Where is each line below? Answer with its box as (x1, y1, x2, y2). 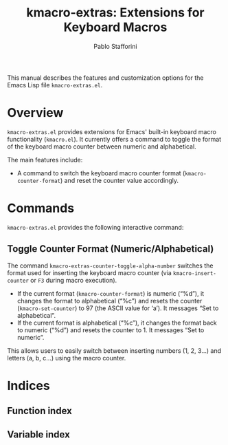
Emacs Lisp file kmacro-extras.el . (7, 80, 103, 89)
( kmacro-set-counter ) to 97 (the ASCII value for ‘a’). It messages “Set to (16, 304, 219, 312)
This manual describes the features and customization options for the (7, 74, 204, 82)
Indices (7, 378, 50, 393)
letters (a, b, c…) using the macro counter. (7, 354, 126, 362)
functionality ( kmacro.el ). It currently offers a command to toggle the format (7, 135, 222, 143)
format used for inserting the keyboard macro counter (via (7, 268, 172, 276)
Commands (7, 201, 75, 216)
